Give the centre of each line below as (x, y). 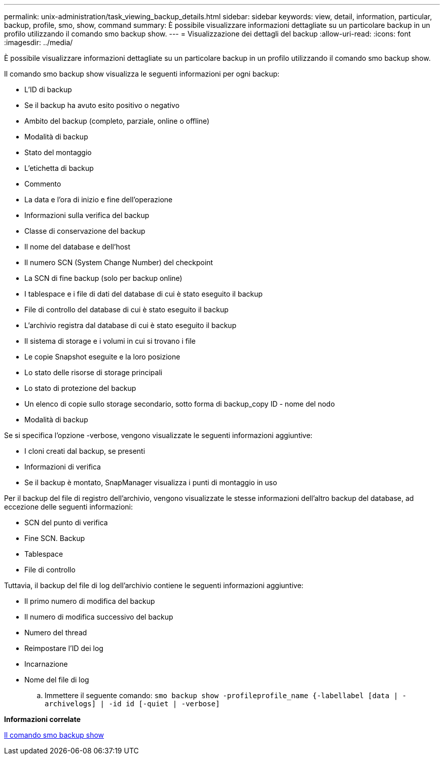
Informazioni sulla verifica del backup (87, 215)
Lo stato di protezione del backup (80, 388)
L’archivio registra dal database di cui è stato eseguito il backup (131, 325)
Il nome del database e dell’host (78, 247)
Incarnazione (46, 664)
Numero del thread (56, 632)
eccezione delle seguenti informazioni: (69, 507)
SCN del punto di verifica (66, 522)
